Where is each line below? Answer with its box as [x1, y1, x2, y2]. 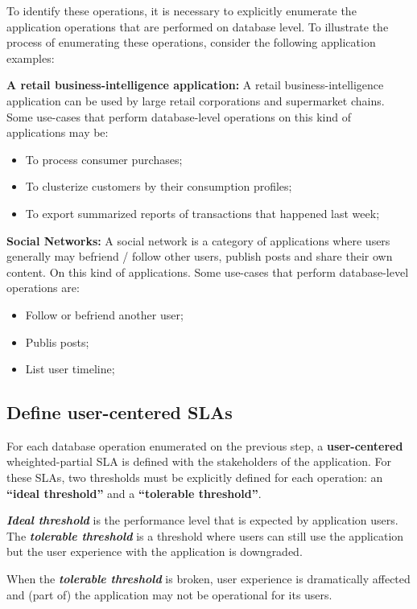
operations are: [6, 279, 80, 296]
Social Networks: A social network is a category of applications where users [6, 232, 390, 249]
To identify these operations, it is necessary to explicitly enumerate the [6, 2, 357, 19]
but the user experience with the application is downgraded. [6, 543, 303, 560]
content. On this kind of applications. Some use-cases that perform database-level [6, 263, 409, 280]
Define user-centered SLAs [6, 400, 233, 425]
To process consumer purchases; [25, 150, 183, 167]
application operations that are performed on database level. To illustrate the [6, 18, 389, 35]
